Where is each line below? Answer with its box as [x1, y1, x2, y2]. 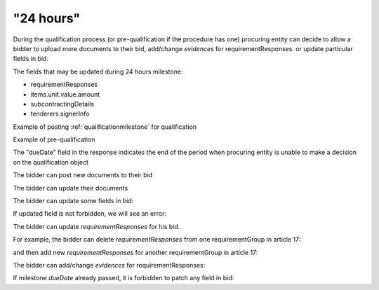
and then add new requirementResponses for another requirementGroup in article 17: [13, 248, 258, 256]
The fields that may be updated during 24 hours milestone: [13, 67, 183, 76]
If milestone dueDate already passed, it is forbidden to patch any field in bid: [13, 274, 234, 282]
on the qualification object [13, 158, 89, 166]
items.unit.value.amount [30, 90, 100, 98]
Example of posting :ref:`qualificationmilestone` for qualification [13, 123, 197, 131]
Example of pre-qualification [13, 135, 95, 144]
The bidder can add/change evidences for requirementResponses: [13, 261, 206, 269]
